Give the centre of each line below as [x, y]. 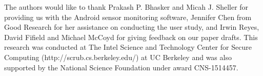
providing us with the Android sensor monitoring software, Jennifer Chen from [128, 17]
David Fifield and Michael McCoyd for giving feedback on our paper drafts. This [131, 37]
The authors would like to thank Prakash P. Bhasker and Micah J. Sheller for [126, 7]
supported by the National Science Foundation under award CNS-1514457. [121, 67]
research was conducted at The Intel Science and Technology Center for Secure [128, 47]
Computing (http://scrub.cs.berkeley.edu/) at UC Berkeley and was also [118, 57]
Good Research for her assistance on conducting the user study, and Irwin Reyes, [132, 27]
